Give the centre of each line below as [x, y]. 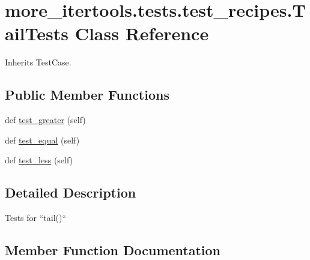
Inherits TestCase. [38, 62]
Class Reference [142, 33]
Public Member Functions [87, 95]
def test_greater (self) [45, 120]
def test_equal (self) [42, 140]
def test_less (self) [39, 160]
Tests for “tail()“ [36, 218]
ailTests [37, 33]
